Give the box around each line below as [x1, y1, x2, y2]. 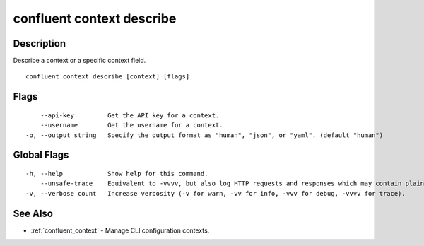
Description [13, 37, 66, 49]
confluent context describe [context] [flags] [25, 73, 190, 81]
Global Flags [13, 149, 69, 161]
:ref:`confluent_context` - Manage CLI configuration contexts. [30, 226, 210, 235]
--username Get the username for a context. [40, 121, 223, 129]
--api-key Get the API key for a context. [40, 111, 220, 119]
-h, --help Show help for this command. [25, 170, 208, 178]
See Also [13, 207, 53, 219]
